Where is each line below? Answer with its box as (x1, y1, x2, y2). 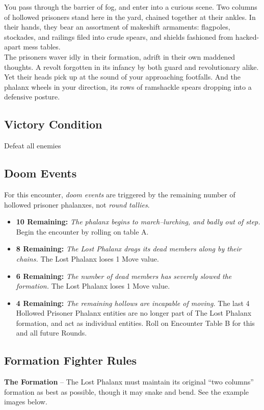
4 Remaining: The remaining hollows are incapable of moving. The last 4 (16, 297, 250, 308)
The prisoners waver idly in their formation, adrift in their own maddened (4, 51, 235, 62)
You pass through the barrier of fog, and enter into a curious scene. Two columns (4, 2, 257, 12)
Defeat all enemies (4, 140, 61, 151)
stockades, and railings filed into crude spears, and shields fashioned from (4, 31, 233, 42)
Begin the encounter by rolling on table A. (16, 226, 149, 237)
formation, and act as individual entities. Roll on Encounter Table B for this (16, 317, 255, 328)
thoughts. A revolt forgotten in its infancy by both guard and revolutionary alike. (4, 61, 259, 72)
